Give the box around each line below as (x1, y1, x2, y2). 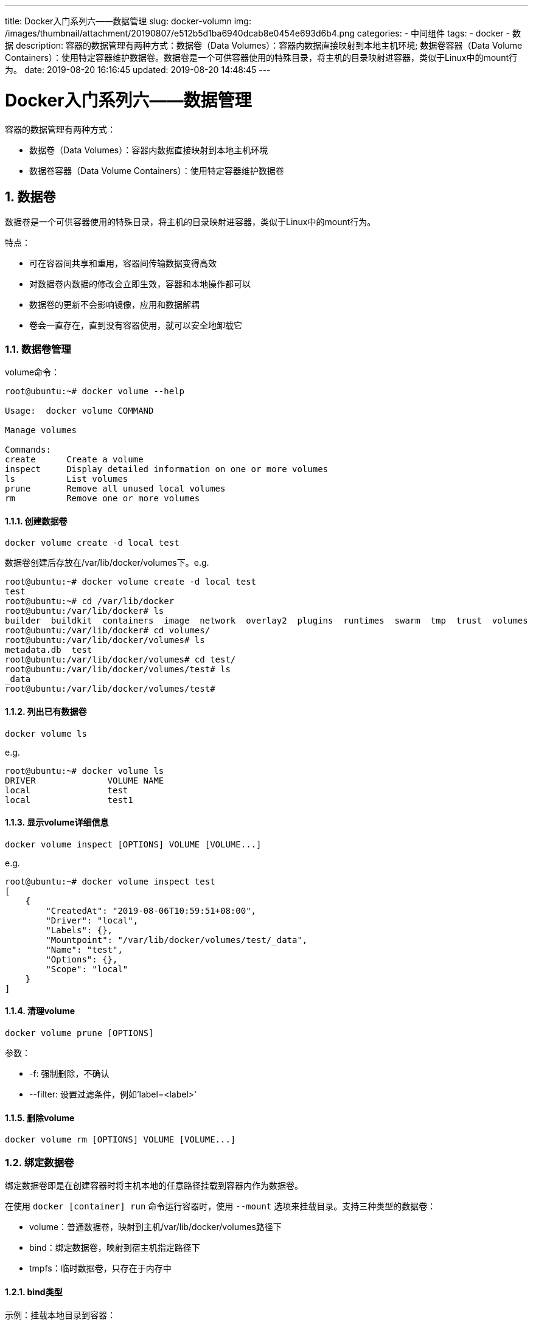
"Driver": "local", (46, 915, 139, 925)
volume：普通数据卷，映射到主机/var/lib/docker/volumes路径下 (29, 1221, 282, 1232)
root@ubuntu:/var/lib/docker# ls (5, 606, 164, 616)
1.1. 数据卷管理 (5, 343, 71, 355)
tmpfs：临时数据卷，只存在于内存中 (29, 1262, 172, 1273)
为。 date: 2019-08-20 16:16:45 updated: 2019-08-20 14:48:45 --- (5, 64, 271, 75)
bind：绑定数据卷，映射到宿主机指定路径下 (29, 1242, 200, 1253)
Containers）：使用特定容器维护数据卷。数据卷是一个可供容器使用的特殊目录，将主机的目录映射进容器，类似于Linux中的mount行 (5, 52, 518, 63)
